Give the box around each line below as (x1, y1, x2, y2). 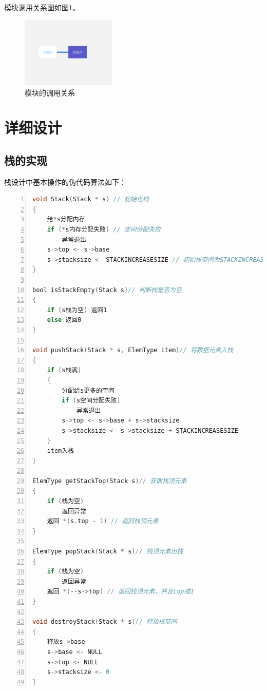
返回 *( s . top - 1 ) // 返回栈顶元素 (47, 517, 159, 525)
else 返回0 (47, 316, 82, 324)
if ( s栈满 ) (47, 367, 82, 374)
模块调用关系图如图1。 (4, 2, 80, 12)
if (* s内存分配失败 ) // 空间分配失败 (47, 226, 161, 234)
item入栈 (47, 447, 74, 455)
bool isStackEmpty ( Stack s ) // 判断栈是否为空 (32, 286, 182, 294)
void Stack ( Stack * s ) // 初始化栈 (32, 196, 149, 203)
